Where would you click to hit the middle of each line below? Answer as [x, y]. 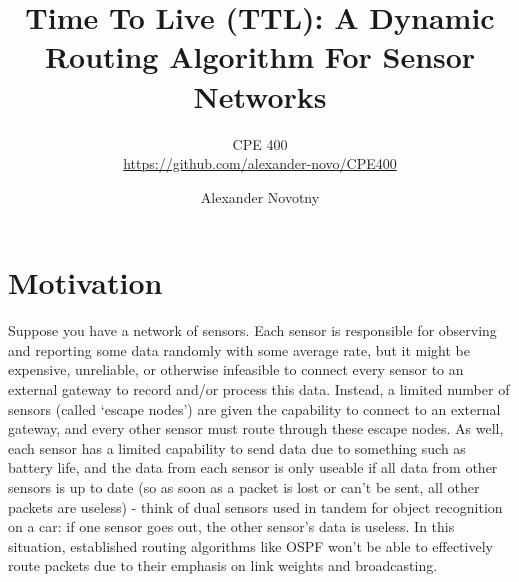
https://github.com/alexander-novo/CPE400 [260, 163]
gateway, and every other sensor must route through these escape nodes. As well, [256, 428]
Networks [260, 95]
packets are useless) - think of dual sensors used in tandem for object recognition [255, 506]
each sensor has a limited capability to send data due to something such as [237, 447]
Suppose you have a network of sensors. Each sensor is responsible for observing [252, 330]
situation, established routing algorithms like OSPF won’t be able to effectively [250, 545]
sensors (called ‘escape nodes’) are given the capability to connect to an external [254, 408]
